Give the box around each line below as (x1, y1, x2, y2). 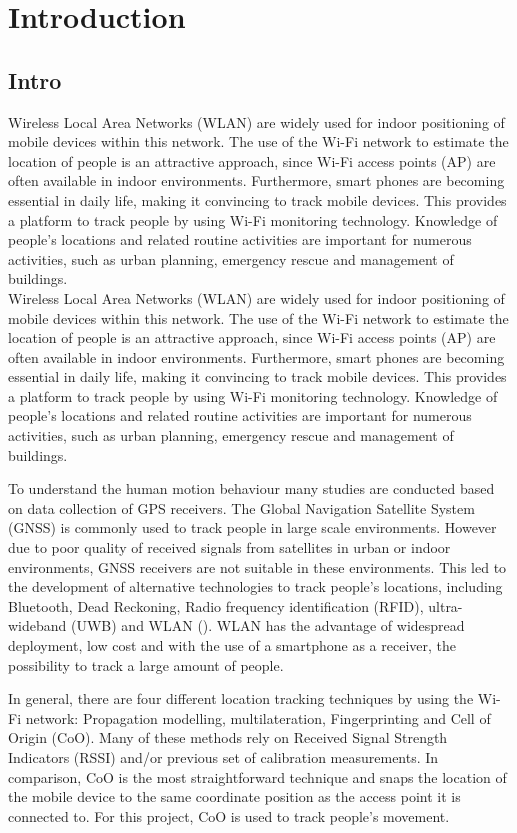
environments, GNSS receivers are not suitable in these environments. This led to (8, 556, 507, 577)
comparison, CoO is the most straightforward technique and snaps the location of (8, 766, 507, 787)
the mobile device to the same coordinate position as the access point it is (8, 786, 461, 807)
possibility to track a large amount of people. (8, 654, 284, 675)
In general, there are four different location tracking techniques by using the (8, 688, 474, 709)
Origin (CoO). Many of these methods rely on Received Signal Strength (8, 727, 448, 748)
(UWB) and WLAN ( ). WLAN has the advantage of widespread (71, 615, 465, 636)
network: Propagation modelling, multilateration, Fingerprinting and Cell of (25, 707, 491, 728)
